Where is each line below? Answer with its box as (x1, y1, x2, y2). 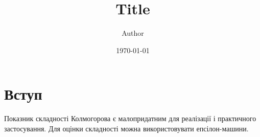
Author (122, 28, 144, 38)
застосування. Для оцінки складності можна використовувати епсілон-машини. (4, 123, 249, 133)
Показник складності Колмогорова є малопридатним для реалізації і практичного (4, 113, 256, 124)
